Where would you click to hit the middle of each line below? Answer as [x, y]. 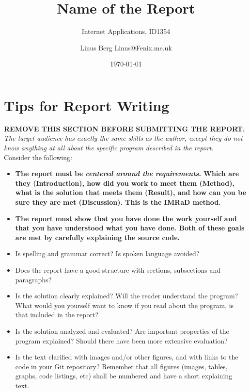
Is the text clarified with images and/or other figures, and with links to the [127, 357]
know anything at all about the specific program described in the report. [109, 148]
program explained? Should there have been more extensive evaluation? [121, 340]
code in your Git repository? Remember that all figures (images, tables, [121, 366]
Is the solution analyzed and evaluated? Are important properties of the [122, 331]
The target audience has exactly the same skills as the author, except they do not [123, 138]
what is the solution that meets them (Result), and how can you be [131, 192]
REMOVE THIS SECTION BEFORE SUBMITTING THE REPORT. [125, 128]
